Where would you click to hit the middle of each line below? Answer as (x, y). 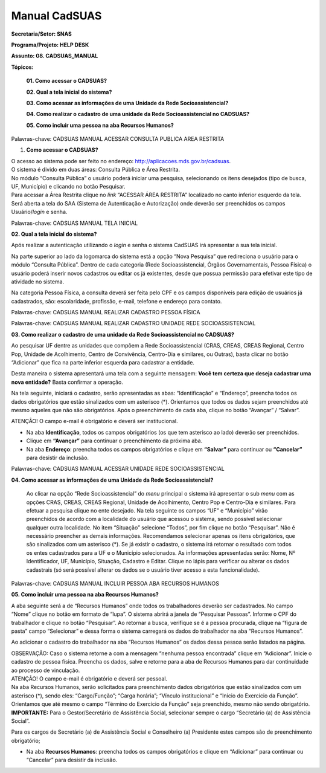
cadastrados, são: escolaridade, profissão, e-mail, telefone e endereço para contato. (117, 301)
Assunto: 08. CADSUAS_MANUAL (55, 56)
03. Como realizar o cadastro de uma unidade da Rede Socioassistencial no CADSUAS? (123, 334)
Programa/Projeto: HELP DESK (50, 45)
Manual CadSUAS (56, 16)
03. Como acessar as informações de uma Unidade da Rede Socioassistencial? (127, 103)
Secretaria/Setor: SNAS (41, 34)
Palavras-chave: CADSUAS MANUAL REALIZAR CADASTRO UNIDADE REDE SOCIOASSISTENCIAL (133, 323)
